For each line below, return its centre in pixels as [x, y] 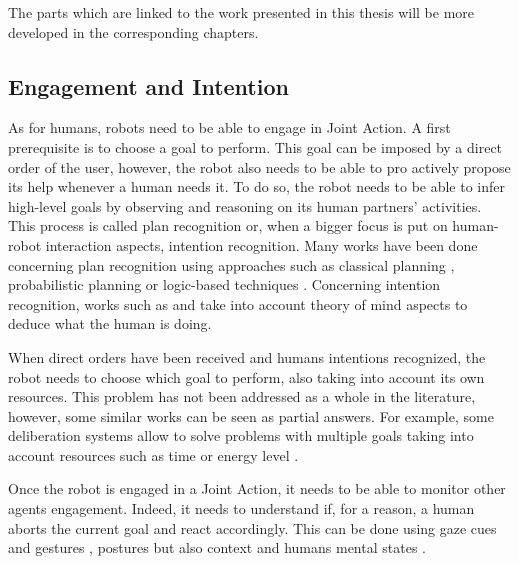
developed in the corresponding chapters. [133, 31]
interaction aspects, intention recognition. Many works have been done [261, 244]
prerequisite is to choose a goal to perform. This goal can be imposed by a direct [255, 146]
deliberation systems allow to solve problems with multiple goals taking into [241, 435]
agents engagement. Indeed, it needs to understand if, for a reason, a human [241, 508]
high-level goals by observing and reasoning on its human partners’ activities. [245, 205]
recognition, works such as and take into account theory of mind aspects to [238, 303]
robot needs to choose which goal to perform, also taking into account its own [246, 376]
